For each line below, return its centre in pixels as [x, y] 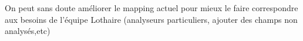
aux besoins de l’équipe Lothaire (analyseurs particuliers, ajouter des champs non [151, 19]
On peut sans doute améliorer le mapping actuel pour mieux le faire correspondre [151, 8]
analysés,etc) [28, 31]
